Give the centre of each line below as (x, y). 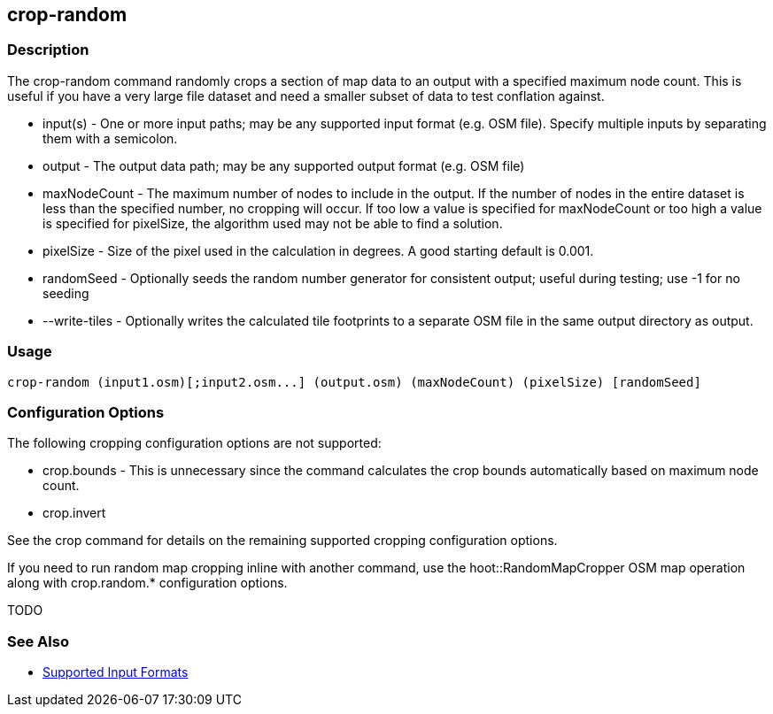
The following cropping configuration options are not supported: (194, 443)
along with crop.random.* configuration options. (147, 583)
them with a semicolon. (110, 138)
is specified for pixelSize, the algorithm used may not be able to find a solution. (273, 223)
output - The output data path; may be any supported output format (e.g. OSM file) (284, 165)
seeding (66, 293)
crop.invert (74, 513)
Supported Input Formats (116, 672)
